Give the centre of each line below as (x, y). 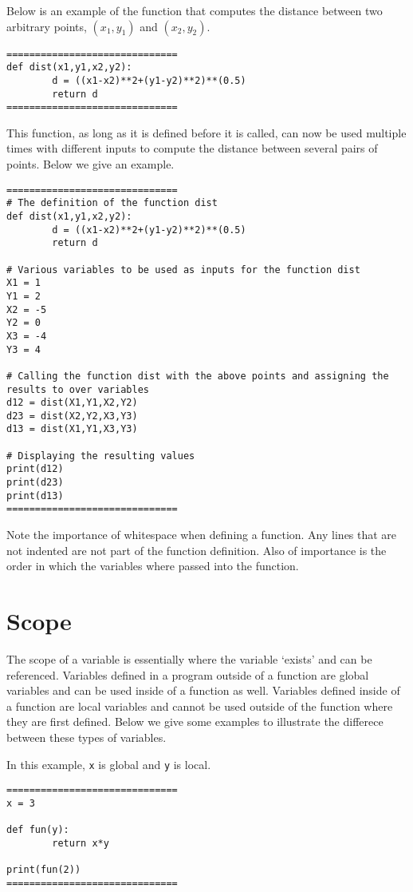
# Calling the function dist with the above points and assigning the (198, 376)
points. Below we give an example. (90, 164)
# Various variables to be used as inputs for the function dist (183, 270)
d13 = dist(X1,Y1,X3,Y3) (72, 429)
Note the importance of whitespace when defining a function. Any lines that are (202, 535)
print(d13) (35, 496)
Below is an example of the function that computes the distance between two (195, 10)
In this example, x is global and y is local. (109, 764)
